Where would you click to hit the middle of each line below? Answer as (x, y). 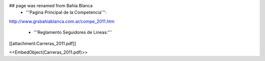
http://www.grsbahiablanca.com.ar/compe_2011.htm (62, 21)
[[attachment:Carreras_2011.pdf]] (42, 43)
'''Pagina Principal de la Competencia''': (66, 13)
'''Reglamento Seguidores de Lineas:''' (73, 32)
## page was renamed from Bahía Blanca (51, 6)
